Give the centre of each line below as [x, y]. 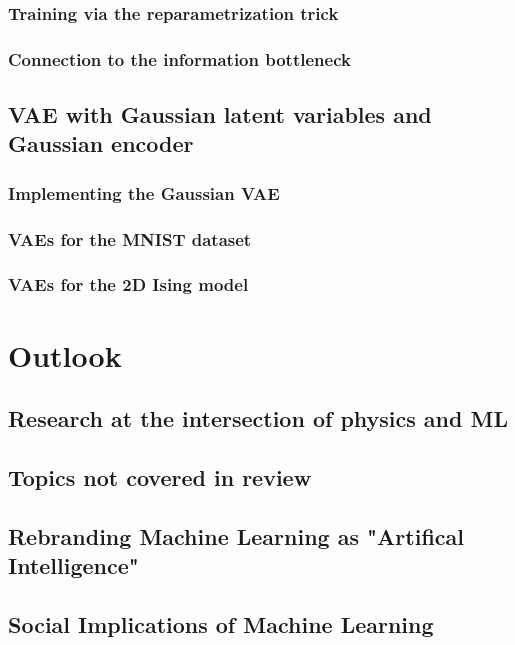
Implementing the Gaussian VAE [144, 192]
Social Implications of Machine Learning [221, 623]
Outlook [65, 354]
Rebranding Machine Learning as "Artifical [236, 535]
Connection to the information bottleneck [179, 58]
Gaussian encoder [101, 143]
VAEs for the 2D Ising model [128, 284]
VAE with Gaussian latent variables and [220, 114]
